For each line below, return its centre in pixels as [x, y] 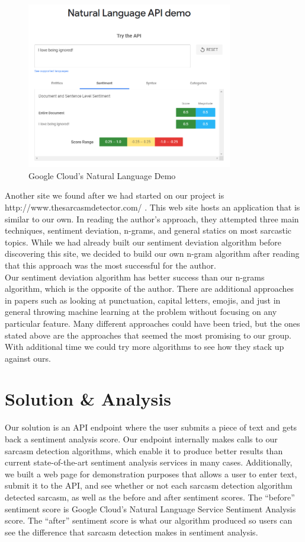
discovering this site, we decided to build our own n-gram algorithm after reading [152, 254]
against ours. [28, 358]
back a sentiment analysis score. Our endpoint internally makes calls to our [141, 439]
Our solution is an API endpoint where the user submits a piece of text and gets [151, 427]
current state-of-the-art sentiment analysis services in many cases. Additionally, [149, 462]
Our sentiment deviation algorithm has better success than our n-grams [135, 277]
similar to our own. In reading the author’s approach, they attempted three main [152, 219]
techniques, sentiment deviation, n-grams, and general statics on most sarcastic [148, 230]
